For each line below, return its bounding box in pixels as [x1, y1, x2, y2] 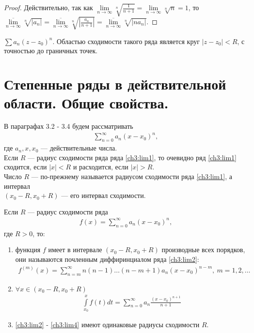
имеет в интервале [48, 244, 102, 255]
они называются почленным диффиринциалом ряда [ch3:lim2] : [15, 254, 199, 264]
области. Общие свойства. [4, 93, 169, 113]
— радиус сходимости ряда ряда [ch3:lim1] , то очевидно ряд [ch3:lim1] [28, 152, 237, 162]
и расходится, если [73, 162, 128, 172]
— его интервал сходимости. [61, 190, 146, 200]
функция [15, 244, 41, 255]
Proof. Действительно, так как [4, 2, 93, 12]
